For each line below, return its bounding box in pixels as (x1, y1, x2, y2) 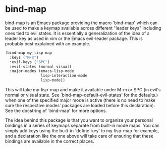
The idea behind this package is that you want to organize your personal (5, 117, 153, 123)
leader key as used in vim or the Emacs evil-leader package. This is (5, 36, 143, 41)
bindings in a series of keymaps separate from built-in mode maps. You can (5, 122, 160, 129)
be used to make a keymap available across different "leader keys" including (5, 25, 162, 31)
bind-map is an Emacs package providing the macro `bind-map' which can (5, 20, 158, 26)
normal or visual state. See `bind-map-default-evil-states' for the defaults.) (5, 92, 158, 98)
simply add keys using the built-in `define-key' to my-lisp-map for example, (5, 128, 159, 134)
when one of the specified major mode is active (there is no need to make (5, 97, 156, 103)
